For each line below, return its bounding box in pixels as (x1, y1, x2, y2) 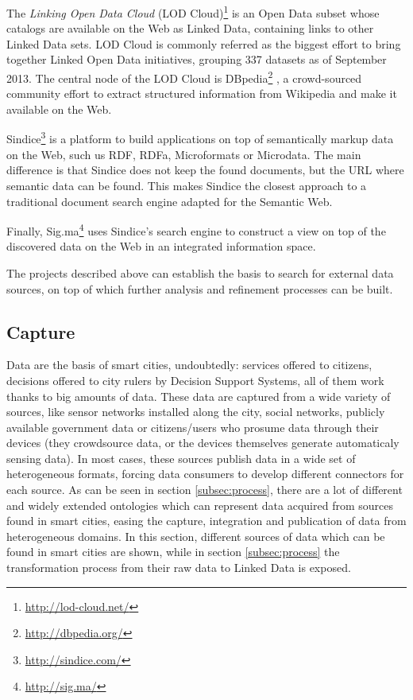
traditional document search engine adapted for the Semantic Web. (6, 192, 333, 209)
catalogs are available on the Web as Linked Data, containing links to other (6, 20, 374, 37)
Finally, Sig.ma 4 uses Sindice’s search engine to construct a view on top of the (6, 220, 386, 239)
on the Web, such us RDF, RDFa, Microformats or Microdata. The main (6, 146, 361, 162)
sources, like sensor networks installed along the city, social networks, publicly (6, 403, 385, 420)
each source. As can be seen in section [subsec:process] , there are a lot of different (6, 481, 403, 498)
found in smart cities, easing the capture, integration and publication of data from (6, 512, 407, 529)
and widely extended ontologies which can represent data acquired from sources (6, 496, 393, 513)
